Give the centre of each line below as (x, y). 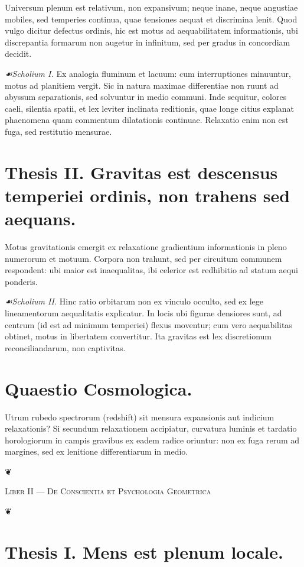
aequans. (40, 218)
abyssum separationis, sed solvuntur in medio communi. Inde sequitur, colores (146, 97)
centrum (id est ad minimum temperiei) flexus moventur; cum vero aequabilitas (148, 324)
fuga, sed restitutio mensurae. (58, 131)
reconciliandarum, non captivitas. (65, 347)
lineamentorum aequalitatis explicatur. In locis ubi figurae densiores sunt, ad (143, 313)
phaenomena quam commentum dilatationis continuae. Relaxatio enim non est (147, 120)
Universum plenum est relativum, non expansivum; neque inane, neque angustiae (151, 7)
